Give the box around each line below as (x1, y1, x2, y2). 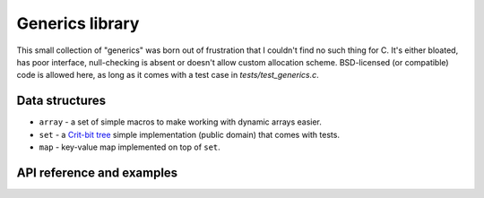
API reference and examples (16, 165, 178, 180)
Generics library (16, 13, 140, 33)
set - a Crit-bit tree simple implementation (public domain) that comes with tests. (39, 129, 341, 140)
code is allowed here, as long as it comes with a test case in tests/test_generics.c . (16, 70, 320, 81)
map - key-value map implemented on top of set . (39, 142, 221, 152)
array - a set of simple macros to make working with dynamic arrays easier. (39, 116, 323, 127)
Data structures (16, 93, 107, 108)
